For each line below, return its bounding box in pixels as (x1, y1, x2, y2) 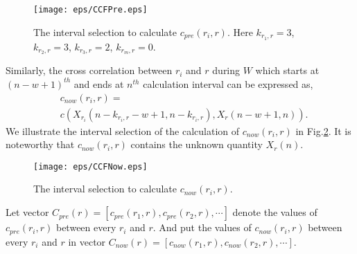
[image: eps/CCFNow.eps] (33, 161, 148, 172)
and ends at (73, 76, 124, 91)
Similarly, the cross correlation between (6, 63, 173, 78)
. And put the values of (153, 220, 252, 235)
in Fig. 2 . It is (295, 123, 351, 138)
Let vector (6, 205, 49, 219)
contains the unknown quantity (130, 137, 263, 152)
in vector (68, 234, 106, 248)
